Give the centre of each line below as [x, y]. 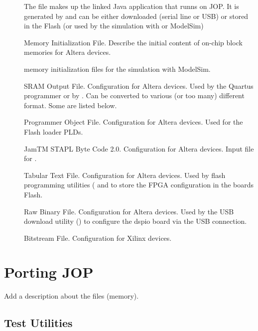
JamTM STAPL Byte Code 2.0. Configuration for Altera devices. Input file [139, 148]
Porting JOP [49, 272]
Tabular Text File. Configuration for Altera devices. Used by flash [125, 175]
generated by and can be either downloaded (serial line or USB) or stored [136, 16]
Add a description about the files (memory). [71, 296]
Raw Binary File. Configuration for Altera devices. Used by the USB [129, 211]
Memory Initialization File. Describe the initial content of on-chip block [133, 42]
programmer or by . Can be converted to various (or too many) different [134, 95]
